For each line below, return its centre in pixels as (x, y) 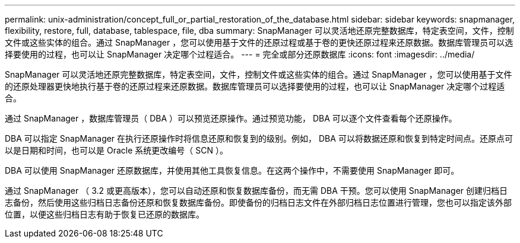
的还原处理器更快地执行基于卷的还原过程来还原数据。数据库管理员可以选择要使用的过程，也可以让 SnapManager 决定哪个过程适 (255, 86)
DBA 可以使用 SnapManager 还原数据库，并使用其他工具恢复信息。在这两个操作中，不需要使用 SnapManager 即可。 (232, 170)
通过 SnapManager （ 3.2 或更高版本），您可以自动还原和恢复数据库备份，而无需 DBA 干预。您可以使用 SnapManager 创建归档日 (256, 191)
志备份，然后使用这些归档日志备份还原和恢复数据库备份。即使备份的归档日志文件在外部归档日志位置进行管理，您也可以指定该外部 (258, 202)
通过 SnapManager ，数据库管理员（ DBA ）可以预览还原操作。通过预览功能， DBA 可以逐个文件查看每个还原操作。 (231, 118)
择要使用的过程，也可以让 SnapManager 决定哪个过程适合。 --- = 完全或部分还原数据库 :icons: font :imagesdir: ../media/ (240, 54)
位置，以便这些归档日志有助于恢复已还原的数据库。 (104, 214)
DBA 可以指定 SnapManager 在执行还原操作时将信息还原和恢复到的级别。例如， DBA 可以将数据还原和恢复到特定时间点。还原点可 (259, 138)
